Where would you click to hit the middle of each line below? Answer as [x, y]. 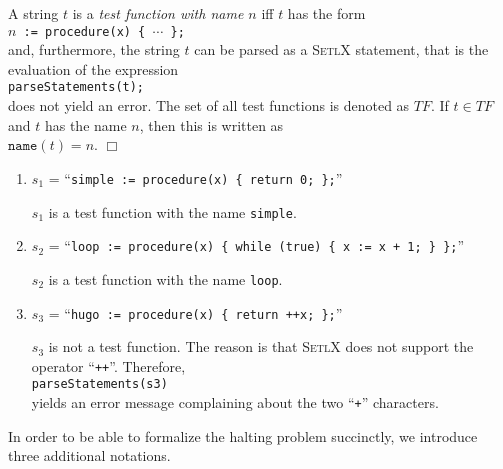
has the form [326, 13]
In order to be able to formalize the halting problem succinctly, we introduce [243, 435]
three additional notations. [89, 455]
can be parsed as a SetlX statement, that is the [341, 49]
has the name [85, 124]
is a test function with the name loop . [165, 278]
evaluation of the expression [93, 68]
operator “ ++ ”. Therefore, [108, 365]
